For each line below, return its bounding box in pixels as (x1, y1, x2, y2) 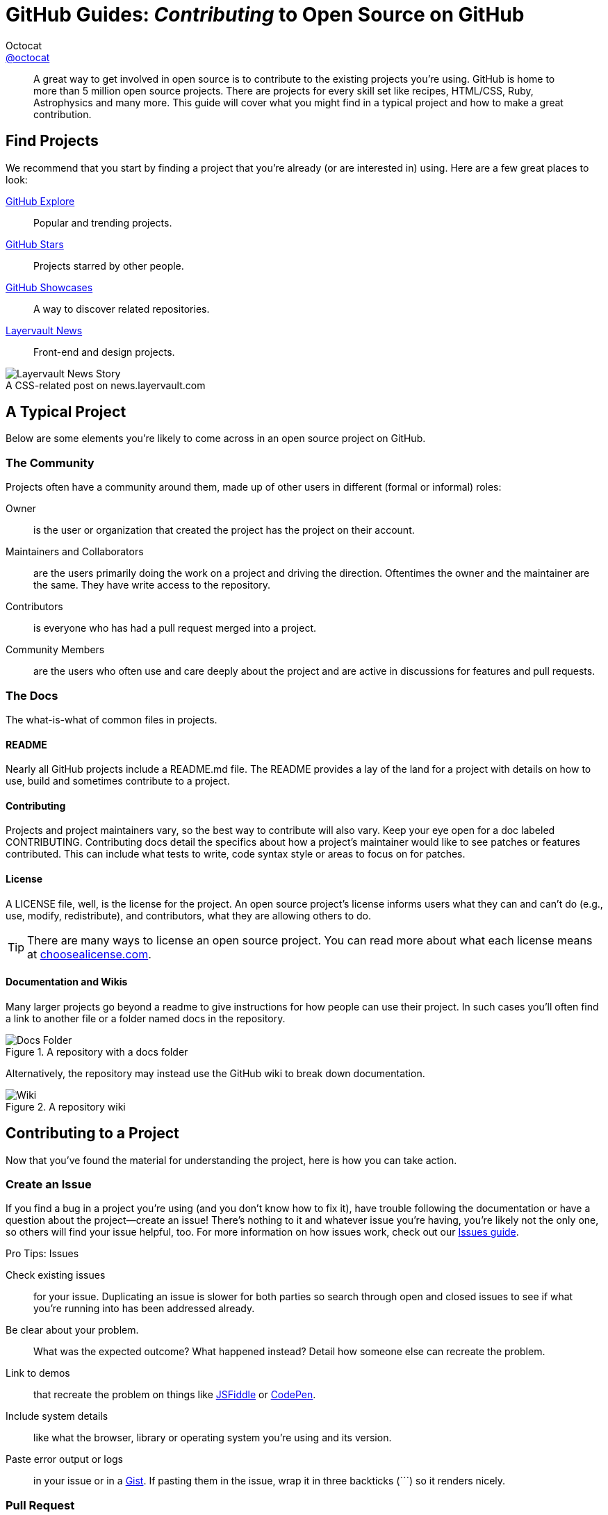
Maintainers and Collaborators (6, 546, 144, 558)
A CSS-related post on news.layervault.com (6, 379, 206, 391)
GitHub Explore (6, 195, 75, 207)
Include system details (6, 1410, 108, 1423)
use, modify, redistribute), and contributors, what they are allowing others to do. (6, 909, 372, 922)
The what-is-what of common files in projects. (6, 713, 217, 726)
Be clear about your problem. (6, 1324, 139, 1336)
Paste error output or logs (6, 1453, 124, 1466)
